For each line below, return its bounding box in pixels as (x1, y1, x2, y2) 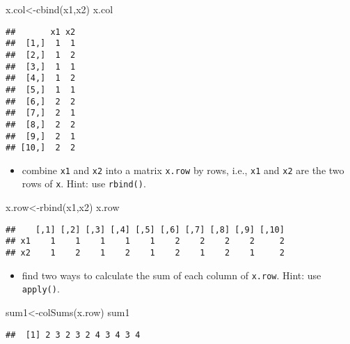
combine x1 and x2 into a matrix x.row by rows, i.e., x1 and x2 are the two (22, 162, 344, 177)
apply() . (22, 281, 60, 296)
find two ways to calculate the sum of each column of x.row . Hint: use (22, 267, 321, 282)
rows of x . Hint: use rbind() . (22, 176, 146, 191)
